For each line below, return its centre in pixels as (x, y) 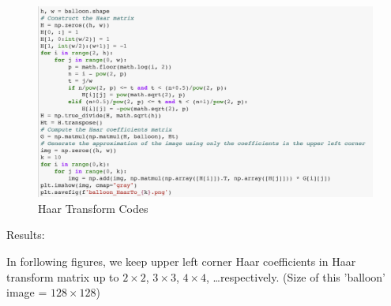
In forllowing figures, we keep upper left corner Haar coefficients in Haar (181, 261)
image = (27, 292)
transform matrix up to (63, 276)
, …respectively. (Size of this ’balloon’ (296, 276)
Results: (26, 235)
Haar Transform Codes (93, 208)
